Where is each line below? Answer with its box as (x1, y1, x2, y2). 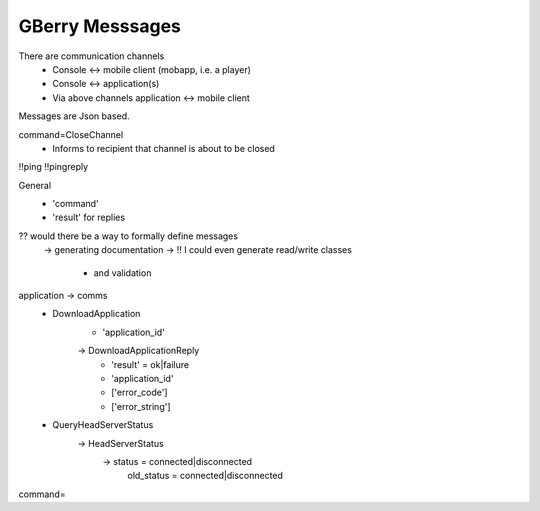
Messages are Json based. (18, 110, 130, 122)
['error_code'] (111, 386, 169, 399)
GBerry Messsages (18, 15, 182, 37)
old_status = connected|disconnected (127, 470, 284, 482)
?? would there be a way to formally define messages (18, 230, 239, 242)
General (18, 179, 52, 191)
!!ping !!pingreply (18, 161, 89, 173)
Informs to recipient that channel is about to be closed (52, 142, 275, 154)
